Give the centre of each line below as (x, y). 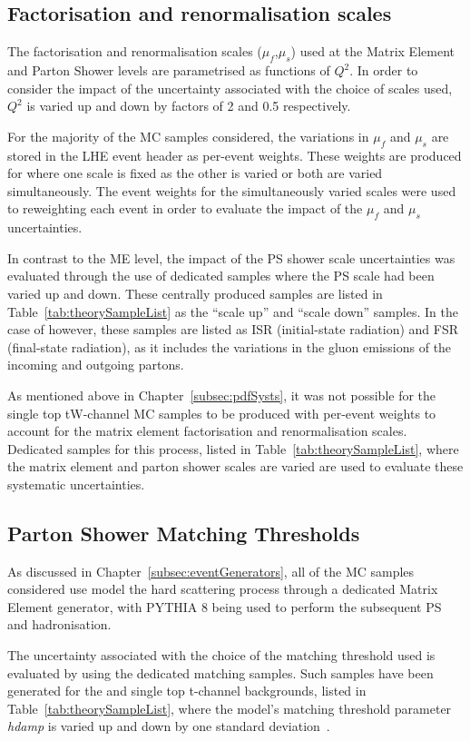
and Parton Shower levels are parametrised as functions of (169, 70)
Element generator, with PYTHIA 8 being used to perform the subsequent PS (225, 606)
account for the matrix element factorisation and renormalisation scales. (207, 431)
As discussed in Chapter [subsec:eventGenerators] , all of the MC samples (211, 571)
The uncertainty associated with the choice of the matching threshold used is (221, 655)
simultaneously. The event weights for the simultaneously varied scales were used (232, 190)
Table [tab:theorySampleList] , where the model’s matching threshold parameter (230, 708)
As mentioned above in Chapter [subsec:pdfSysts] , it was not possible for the (222, 395)
